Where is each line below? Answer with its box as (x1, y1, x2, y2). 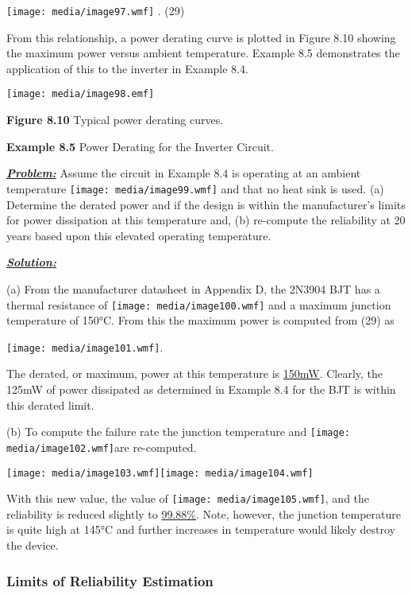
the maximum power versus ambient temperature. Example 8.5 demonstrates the (6, 45, 400, 61)
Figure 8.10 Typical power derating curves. (6, 111, 224, 128)
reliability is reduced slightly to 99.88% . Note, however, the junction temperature (6, 505, 401, 522)
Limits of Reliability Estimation (6, 570, 214, 590)
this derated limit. (6, 396, 94, 413)
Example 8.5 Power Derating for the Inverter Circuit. (6, 138, 274, 154)
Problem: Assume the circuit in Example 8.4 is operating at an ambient (6, 165, 361, 181)
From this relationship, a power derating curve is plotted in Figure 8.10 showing (6, 29, 396, 45)
